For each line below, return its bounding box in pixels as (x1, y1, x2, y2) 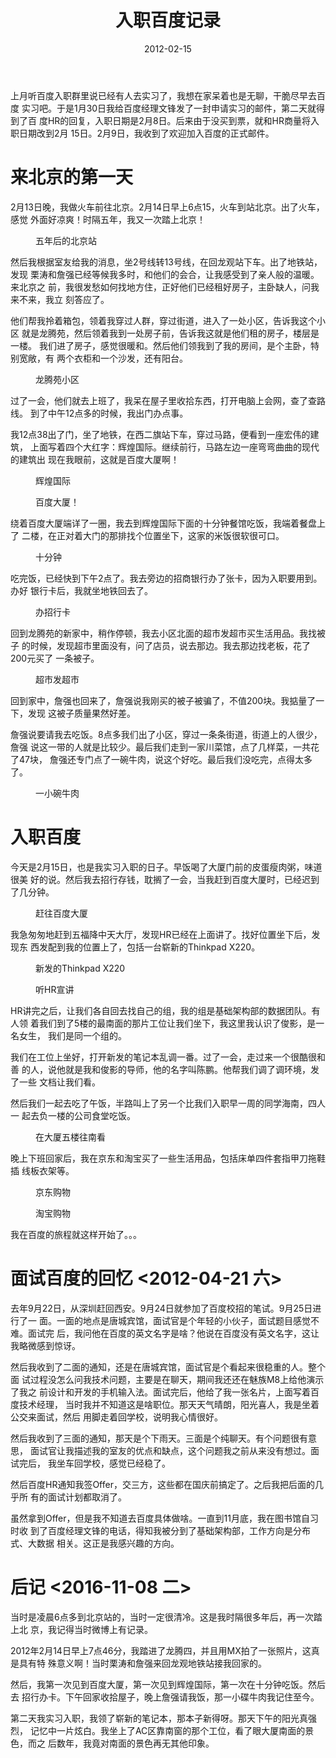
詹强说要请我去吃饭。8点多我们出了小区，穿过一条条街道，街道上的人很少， (10, 728, 323, 740)
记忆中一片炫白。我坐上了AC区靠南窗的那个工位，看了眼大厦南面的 (29, 1724, 306, 1736)
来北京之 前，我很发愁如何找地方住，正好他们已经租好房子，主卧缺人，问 (10, 281, 311, 293)
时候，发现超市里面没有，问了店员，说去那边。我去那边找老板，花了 (29, 639, 311, 651)
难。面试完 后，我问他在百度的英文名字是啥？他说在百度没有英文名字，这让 (10, 1327, 320, 1339)
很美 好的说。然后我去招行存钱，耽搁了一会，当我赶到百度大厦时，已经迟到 (10, 873, 320, 885)
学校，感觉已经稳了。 (82, 1457, 171, 1469)
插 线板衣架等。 (10, 1164, 75, 1176)
